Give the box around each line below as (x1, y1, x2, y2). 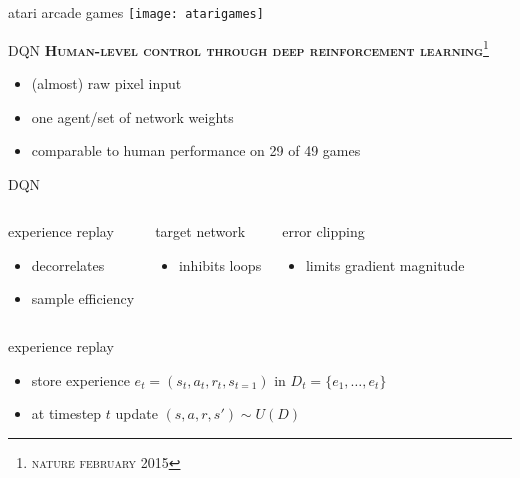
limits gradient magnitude (305, 254, 465, 275)
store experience (31, 369, 130, 390)
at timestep (31, 403, 102, 424)
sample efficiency (31, 288, 135, 309)
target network (155, 221, 246, 242)
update (115, 403, 158, 424)
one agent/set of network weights (31, 106, 234, 127)
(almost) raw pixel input (31, 72, 182, 93)
